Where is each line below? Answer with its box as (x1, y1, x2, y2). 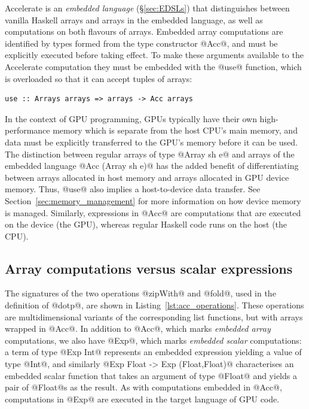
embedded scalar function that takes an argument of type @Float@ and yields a (5, 369, 297, 381)
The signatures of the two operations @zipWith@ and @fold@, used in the (5, 287, 276, 299)
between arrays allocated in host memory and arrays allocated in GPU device (5, 171, 289, 183)
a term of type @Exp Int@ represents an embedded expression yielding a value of (5, 346, 302, 358)
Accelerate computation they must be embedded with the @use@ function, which (5, 60, 302, 72)
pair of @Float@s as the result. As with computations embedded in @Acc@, (5, 381, 282, 393)
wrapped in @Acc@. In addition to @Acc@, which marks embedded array (5, 322, 271, 335)
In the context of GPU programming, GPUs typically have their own (5, 112, 257, 125)
